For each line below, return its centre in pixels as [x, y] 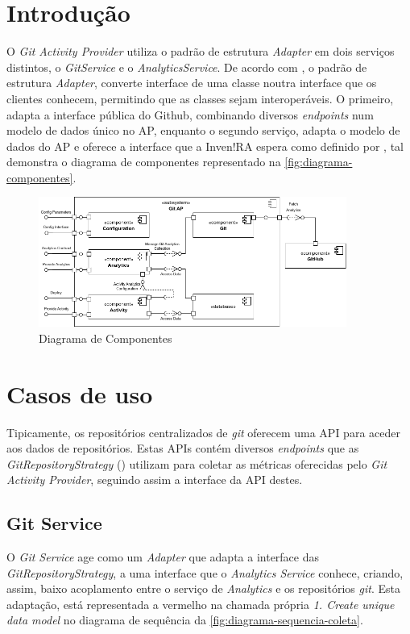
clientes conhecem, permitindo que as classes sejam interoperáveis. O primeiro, [200, 98]
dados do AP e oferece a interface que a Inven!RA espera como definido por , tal [205, 146]
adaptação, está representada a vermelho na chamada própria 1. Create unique [201, 604]
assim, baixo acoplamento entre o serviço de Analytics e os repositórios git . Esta [203, 588]
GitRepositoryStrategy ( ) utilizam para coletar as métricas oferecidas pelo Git [197, 463]
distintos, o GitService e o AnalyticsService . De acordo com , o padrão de [187, 67]
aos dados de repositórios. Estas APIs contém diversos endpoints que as [183, 448]
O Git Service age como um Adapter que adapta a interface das [163, 557]
